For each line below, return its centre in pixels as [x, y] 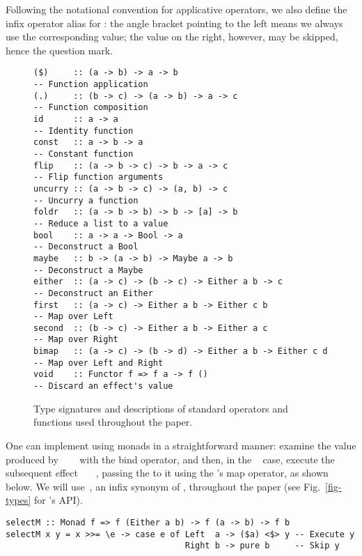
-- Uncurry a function [86, 200]
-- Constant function [84, 154]
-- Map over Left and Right [99, 363]
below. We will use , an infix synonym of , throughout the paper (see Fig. [163, 486]
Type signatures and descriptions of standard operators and [161, 408]
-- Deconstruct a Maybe [88, 270]
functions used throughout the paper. [113, 422]
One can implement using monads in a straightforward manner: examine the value [181, 445]
